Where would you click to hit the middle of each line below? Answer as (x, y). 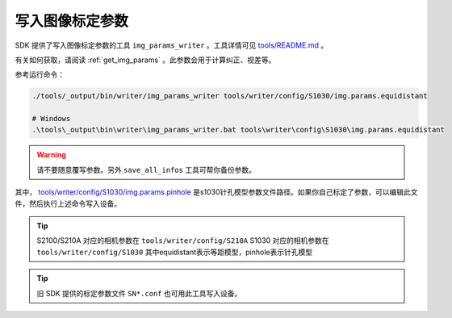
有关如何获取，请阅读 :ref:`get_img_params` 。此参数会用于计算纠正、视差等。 (145, 60)
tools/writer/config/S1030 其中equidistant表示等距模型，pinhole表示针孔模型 (175, 252)
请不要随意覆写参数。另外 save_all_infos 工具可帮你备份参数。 (146, 169)
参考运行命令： (40, 75)
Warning (51, 155)
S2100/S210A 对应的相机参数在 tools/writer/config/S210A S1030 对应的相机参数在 (183, 241)
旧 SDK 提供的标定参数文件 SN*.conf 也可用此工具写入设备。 (139, 293)
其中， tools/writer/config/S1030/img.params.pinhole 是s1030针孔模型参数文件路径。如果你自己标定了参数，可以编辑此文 (217, 192)
